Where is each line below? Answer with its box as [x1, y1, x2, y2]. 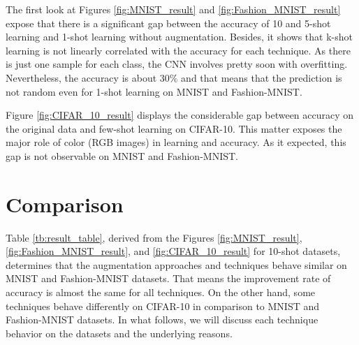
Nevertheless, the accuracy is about [6, 70, 157, 85]
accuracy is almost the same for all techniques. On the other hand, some [6, 285, 316, 300]
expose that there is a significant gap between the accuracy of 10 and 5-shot [6, 15, 331, 30]
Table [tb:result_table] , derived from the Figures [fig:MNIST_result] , [6, 230, 302, 244]
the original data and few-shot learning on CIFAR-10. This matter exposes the [6, 121, 342, 135]
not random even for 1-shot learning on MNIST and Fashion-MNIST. [6, 84, 302, 98]
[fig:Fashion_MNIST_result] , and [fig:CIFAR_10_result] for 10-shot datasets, [6, 244, 341, 258]
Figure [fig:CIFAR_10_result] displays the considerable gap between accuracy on [6, 108, 354, 122]
